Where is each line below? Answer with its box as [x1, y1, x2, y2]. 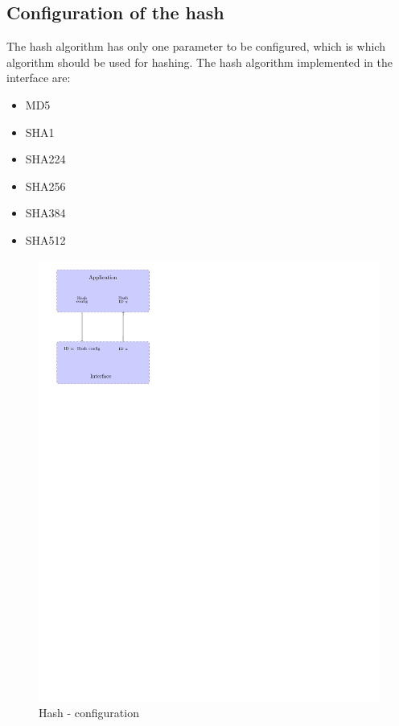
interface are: [6, 69, 71, 86]
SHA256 [25, 177, 66, 194]
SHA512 [25, 231, 66, 248]
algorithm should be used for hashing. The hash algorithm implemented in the [6, 53, 393, 70]
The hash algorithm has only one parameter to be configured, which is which [6, 38, 385, 55]
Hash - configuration [39, 704, 139, 721]
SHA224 [25, 151, 66, 167]
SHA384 [25, 204, 66, 221]
